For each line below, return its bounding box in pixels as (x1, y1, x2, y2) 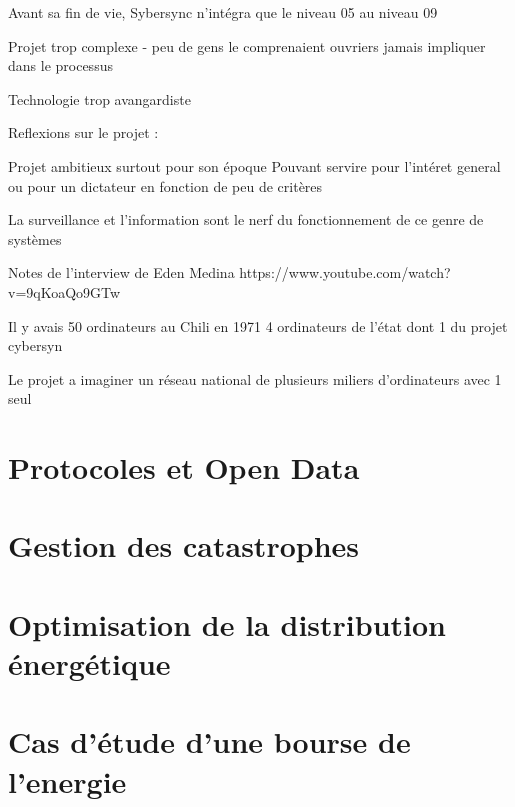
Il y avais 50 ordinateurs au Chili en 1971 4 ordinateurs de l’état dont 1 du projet (8, 315, 508, 336)
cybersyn (8, 335, 63, 356)
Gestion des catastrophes (8, 525, 360, 566)
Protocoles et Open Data (8, 447, 360, 488)
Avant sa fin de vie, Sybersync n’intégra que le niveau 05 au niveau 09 (8, 2, 438, 22)
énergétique (8, 643, 171, 684)
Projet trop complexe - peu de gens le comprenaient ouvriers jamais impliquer (8, 35, 486, 56)
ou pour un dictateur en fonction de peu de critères (8, 175, 323, 196)
